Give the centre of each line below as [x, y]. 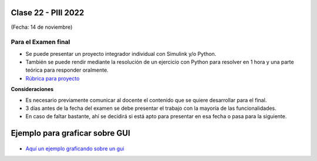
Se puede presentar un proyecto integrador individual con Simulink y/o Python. [121, 53]
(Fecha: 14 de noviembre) [42, 27]
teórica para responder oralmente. [67, 70]
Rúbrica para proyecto [53, 78]
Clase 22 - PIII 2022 [48, 13]
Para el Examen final [41, 42]
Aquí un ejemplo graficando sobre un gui [75, 148]
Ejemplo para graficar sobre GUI [70, 133]
